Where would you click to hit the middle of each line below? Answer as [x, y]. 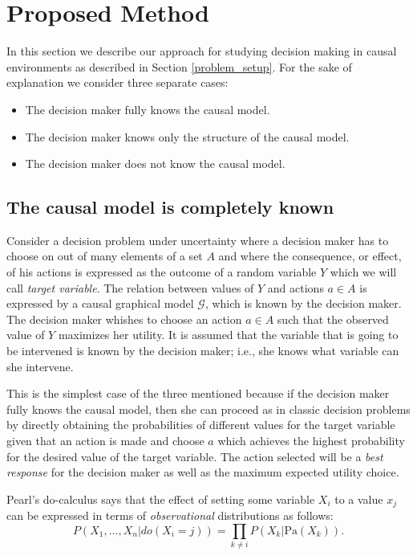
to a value [359, 499]
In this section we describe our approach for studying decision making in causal [202, 51]
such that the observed [333, 319]
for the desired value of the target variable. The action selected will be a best [195, 456]
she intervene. [40, 366]
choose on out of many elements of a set [105, 256]
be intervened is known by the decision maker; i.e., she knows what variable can [203, 351]
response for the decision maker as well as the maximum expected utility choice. [203, 472]
